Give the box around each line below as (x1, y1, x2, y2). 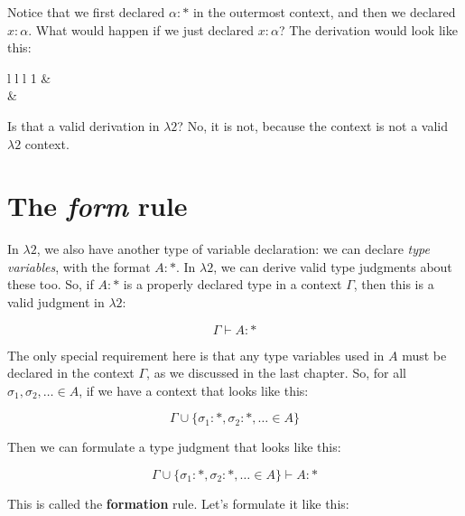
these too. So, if (7, 275, 94, 294)
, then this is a (353, 275, 434, 294)
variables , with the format (7, 257, 151, 276)
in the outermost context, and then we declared (192, 3, 456, 21)
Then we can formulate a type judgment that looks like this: (7, 437, 341, 456)
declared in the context (7, 363, 135, 382)
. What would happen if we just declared (28, 20, 255, 39)
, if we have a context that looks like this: (79, 380, 309, 399)
